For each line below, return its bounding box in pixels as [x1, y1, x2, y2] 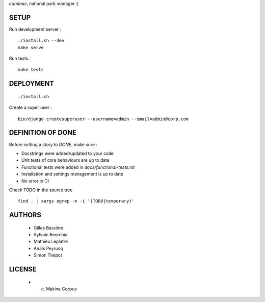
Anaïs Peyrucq [33, 245, 63, 251]
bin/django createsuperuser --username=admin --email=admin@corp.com [18, 116, 189, 122]
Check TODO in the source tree [9, 187, 73, 193]
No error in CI [21, 178, 49, 184]
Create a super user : [9, 104, 52, 110]
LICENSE [9, 265, 37, 274]
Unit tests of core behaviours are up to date [21, 157, 110, 163]
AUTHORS [9, 211, 42, 219]
